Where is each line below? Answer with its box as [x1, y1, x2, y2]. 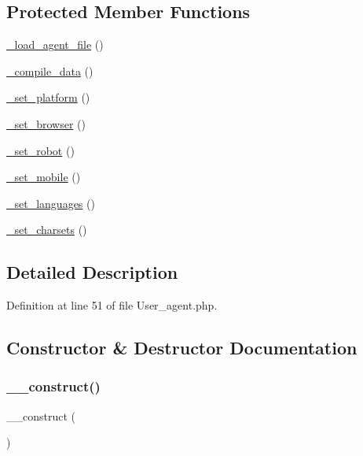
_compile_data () [6, 62, 93, 79]
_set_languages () [6, 195, 95, 211]
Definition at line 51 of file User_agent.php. [6, 297, 218, 313]
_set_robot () [6, 142, 75, 158]
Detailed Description [6, 260, 178, 284]
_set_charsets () [6, 221, 87, 238]
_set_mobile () [6, 169, 81, 185]
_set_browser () [6, 115, 86, 132]
